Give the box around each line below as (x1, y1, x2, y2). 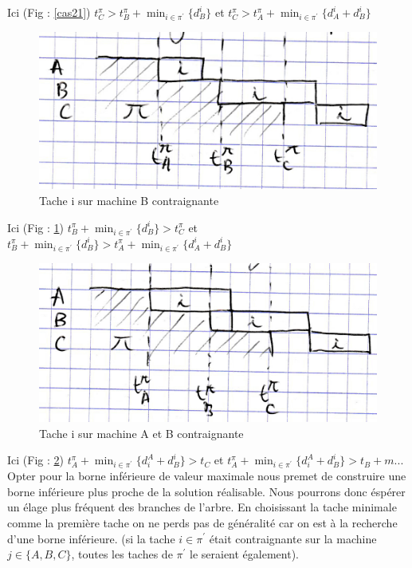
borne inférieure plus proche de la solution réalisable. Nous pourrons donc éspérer (7, 483, 406, 499)
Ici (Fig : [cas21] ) (7, 4, 91, 20)
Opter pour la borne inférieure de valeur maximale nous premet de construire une (7, 467, 406, 484)
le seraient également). (190, 546, 299, 562)
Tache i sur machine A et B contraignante (39, 424, 244, 441)
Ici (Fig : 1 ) (7, 219, 64, 235)
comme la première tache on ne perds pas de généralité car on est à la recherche (7, 514, 398, 531)
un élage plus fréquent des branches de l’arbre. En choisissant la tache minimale (7, 499, 397, 515)
